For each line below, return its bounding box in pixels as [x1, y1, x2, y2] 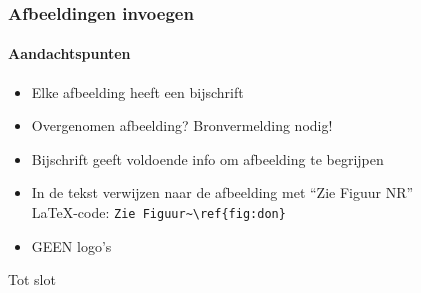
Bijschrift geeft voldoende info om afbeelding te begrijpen [31, 148, 384, 169]
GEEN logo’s [31, 235, 112, 256]
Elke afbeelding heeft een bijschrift [31, 81, 244, 102]
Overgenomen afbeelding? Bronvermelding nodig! [31, 115, 333, 136]
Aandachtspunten [8, 43, 131, 64]
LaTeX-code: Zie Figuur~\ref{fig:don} [31, 202, 286, 223]
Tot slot [8, 269, 56, 290]
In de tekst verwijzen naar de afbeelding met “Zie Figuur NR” [31, 182, 414, 203]
